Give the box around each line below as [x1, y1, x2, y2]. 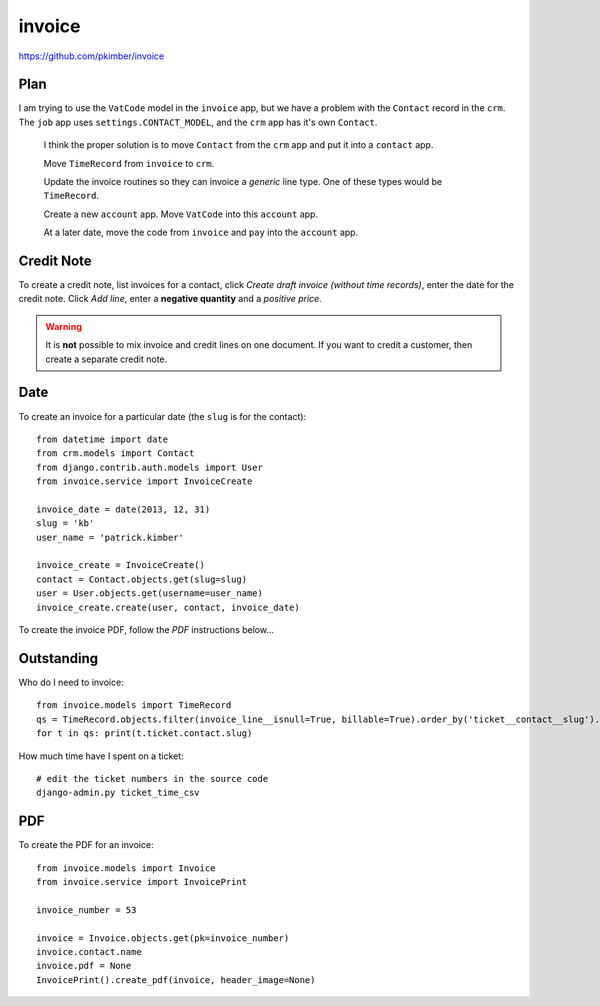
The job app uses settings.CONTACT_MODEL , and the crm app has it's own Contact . [18, 116, 378, 128]
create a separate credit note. [45, 353, 168, 365]
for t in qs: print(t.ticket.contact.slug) [36, 728, 253, 739]
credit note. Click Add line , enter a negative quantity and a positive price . [18, 293, 322, 305]
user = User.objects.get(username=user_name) [36, 588, 264, 599]
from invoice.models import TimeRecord [36, 700, 232, 711]
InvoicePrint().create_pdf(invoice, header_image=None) [36, 974, 316, 985]
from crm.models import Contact [36, 448, 195, 459]
